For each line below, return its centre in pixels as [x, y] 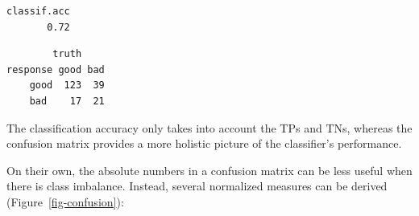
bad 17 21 [67, 101]
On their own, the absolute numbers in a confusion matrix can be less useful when [209, 170]
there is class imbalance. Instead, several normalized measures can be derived [197, 186]
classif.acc [38, 11]
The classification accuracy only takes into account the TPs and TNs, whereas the [209, 127]
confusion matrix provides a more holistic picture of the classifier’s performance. [204, 143]
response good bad [56, 69]
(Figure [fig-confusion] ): [65, 201]
